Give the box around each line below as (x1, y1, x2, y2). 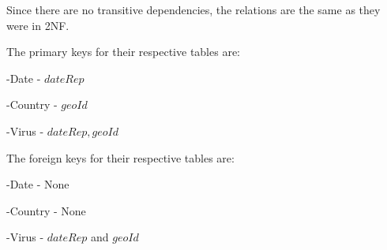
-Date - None (6, 176, 70, 192)
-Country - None (6, 202, 86, 218)
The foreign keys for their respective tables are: (6, 149, 235, 166)
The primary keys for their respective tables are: (6, 43, 241, 60)
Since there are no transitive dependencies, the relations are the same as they (6, 2, 381, 17)
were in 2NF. (6, 17, 70, 33)
